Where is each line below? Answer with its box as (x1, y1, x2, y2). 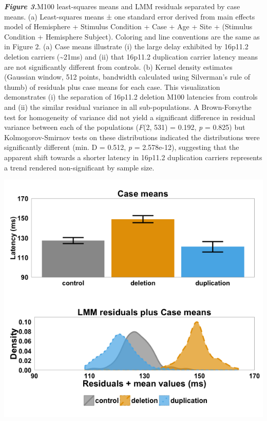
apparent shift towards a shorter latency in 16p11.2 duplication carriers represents (4, 151, 262, 162)
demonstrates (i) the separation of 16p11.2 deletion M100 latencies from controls (4, 91, 258, 102)
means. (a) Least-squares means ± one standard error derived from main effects (4, 11, 255, 22)
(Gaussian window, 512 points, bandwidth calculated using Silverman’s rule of (4, 71, 250, 82)
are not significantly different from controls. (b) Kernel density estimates (4, 61, 233, 72)
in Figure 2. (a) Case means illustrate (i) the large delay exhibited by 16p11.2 (4, 41, 249, 52)
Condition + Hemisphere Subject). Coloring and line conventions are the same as (4, 31, 260, 42)
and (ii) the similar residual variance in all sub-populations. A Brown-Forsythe (4, 101, 252, 112)
